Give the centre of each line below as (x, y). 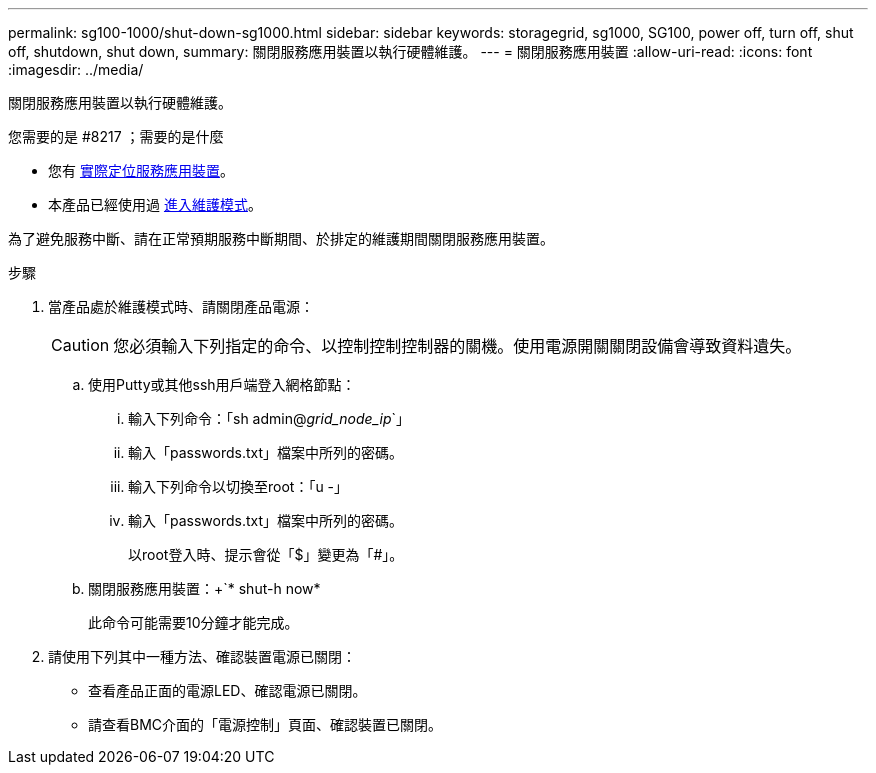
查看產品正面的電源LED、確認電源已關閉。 (227, 690)
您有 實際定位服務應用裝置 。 (141, 170)
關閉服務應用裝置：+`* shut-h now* (204, 588)
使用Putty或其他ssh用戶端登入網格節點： (222, 384)
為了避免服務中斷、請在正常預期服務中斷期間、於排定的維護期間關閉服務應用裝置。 (281, 238)
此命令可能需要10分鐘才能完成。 (193, 622)
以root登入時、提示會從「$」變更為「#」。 (266, 554)
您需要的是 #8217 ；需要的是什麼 (116, 136)
